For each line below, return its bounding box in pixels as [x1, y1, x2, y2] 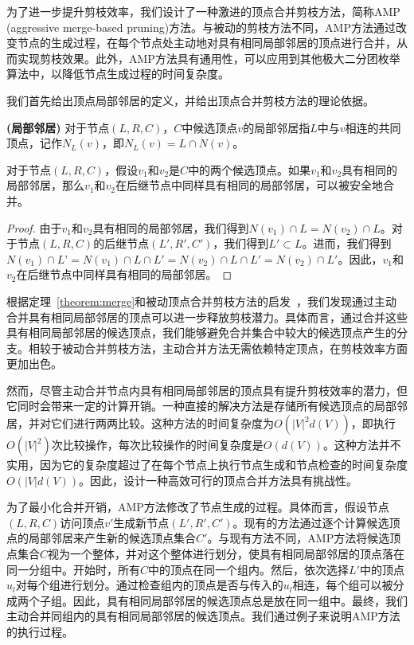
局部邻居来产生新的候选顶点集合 [28, 530, 196, 546]
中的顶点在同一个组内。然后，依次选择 [148, 561, 350, 577]
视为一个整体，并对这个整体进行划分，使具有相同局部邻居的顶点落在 [48, 545, 405, 562]
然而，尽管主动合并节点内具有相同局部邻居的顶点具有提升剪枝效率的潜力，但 [6, 381, 408, 398]
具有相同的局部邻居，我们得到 [92, 219, 249, 236]
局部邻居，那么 [6, 177, 84, 193]
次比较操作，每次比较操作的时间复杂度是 [51, 436, 264, 453]
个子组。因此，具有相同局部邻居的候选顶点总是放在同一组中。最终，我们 [28, 592, 408, 608]
